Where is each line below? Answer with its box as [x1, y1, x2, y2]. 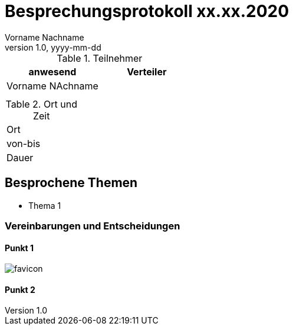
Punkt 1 [5, 242, 34, 253]
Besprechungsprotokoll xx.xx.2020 [5, 1, 289, 21]
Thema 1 [28, 200, 61, 211]
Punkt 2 [5, 284, 35, 295]
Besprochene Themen [5, 175, 138, 191]
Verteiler [127, 65, 167, 78]
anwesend [28, 65, 77, 78]
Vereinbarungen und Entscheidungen [5, 219, 180, 232]
